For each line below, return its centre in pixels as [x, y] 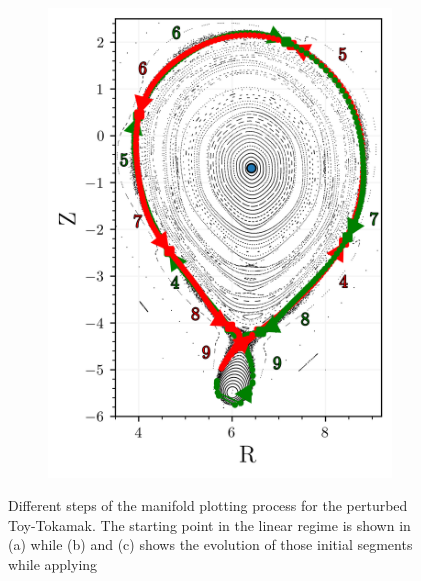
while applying [53, 564]
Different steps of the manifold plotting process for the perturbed [208, 505]
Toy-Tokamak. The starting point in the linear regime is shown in [209, 524]
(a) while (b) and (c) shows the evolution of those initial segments [210, 544]
